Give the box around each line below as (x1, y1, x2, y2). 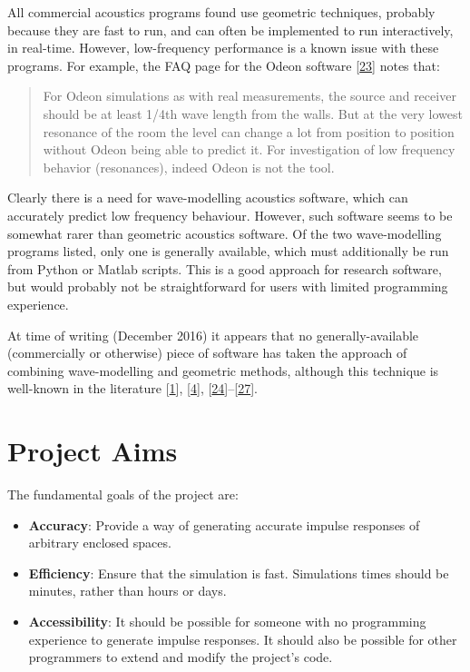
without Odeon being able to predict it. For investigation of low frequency (43, 140, 455, 159)
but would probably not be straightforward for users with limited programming (7, 277, 448, 296)
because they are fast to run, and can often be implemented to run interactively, (7, 20, 454, 39)
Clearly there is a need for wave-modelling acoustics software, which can (7, 188, 408, 207)
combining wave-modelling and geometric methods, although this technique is (7, 361, 439, 380)
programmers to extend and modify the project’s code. (28, 647, 333, 667)
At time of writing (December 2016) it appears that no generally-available (7, 325, 419, 344)
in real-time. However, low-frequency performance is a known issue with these (7, 38, 439, 57)
